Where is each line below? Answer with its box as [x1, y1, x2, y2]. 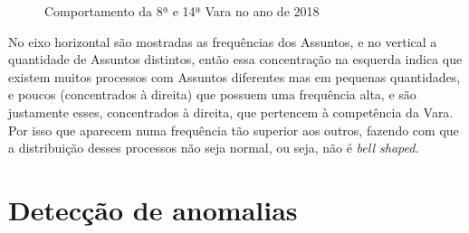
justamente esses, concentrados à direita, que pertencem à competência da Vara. [8, 102, 454, 121]
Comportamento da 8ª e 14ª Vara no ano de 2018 [44, 2, 320, 20]
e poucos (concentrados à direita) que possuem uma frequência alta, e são [8, 85, 416, 104]
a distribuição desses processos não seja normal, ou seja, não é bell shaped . [8, 138, 419, 157]
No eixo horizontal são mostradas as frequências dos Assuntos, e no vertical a [8, 32, 437, 51]
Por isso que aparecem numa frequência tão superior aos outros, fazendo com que [8, 120, 459, 139]
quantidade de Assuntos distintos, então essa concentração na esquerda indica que [8, 50, 463, 69]
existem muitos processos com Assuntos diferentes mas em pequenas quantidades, [8, 67, 461, 86]
